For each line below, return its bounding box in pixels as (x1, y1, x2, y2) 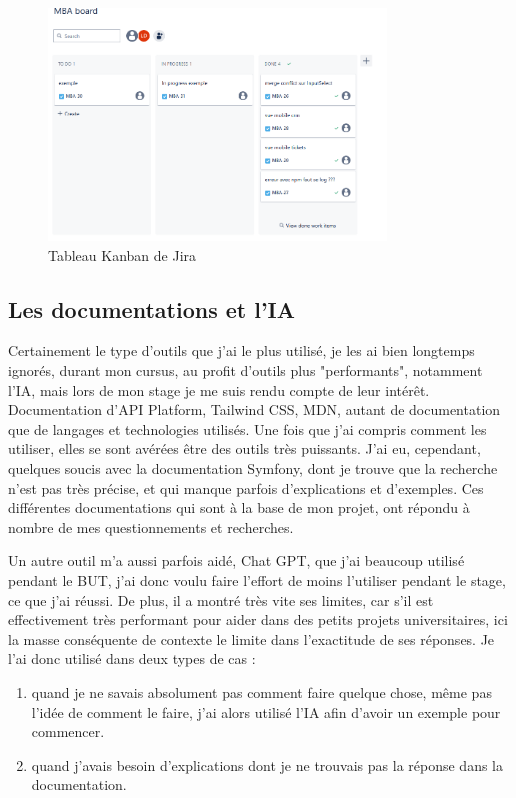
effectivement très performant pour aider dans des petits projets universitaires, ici (8, 609, 508, 630)
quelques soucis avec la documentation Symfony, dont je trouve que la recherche (8, 458, 498, 479)
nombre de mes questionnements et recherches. (8, 516, 294, 537)
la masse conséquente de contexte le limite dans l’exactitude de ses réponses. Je (8, 628, 495, 649)
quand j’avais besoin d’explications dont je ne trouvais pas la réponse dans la (31, 754, 503, 775)
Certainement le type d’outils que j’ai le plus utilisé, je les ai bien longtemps (8, 340, 475, 361)
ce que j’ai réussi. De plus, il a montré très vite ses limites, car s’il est (8, 589, 434, 610)
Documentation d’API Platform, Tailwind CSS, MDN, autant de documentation (8, 399, 501, 420)
